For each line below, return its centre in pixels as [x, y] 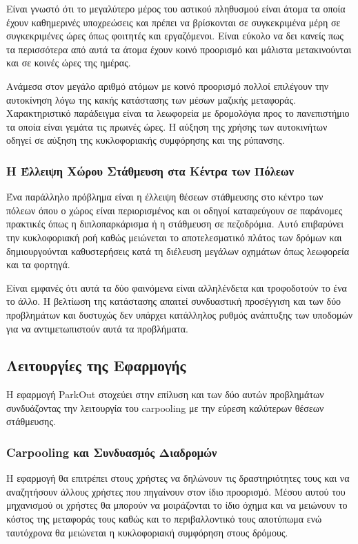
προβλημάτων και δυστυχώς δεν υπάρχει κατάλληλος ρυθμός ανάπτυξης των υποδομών [180, 314]
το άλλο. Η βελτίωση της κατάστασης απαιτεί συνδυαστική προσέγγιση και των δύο [174, 301]
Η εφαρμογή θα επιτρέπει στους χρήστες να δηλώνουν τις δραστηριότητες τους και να [178, 478]
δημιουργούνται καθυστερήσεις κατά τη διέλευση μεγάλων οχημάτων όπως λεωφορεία [178, 251]
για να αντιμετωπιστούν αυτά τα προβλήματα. [97, 328]
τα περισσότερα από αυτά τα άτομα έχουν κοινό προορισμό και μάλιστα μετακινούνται [179, 49]
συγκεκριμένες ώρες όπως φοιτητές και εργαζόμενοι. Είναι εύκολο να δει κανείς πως [175, 36]
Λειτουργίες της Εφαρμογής [96, 365]
